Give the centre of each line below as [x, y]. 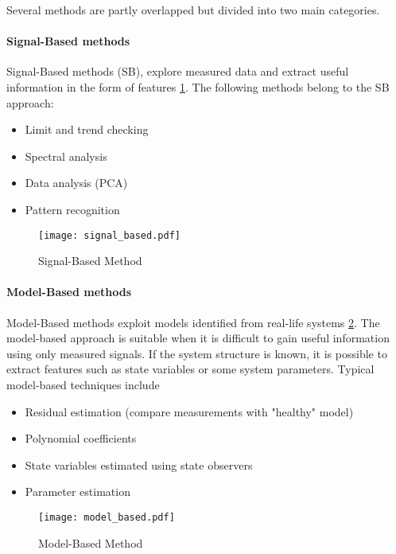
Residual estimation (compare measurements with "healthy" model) [189, 411]
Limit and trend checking [87, 129]
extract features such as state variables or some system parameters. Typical [190, 369]
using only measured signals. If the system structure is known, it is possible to [197, 353]
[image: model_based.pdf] [107, 517]
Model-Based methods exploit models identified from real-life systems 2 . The [193, 322]
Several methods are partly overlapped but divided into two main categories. [193, 10]
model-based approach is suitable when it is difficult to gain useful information [198, 338]
